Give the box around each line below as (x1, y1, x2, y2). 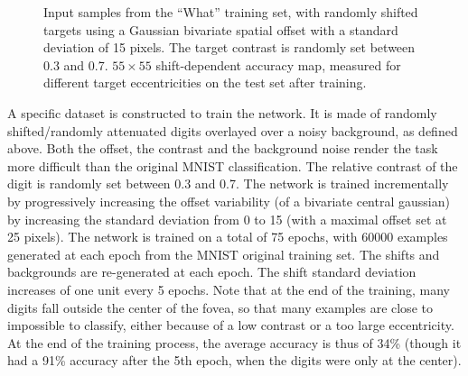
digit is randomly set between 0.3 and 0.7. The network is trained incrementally (7, 174, 449, 193)
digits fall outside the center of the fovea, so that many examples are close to (7, 298, 433, 316)
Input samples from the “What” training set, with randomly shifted (43, 3, 418, 21)
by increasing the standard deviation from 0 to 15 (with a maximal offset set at (7, 209, 447, 228)
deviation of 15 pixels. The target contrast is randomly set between (43, 38, 416, 57)
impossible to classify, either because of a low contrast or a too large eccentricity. (7, 316, 454, 335)
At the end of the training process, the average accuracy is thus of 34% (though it (7, 333, 462, 352)
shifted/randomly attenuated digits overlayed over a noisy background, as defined (7, 121, 458, 140)
